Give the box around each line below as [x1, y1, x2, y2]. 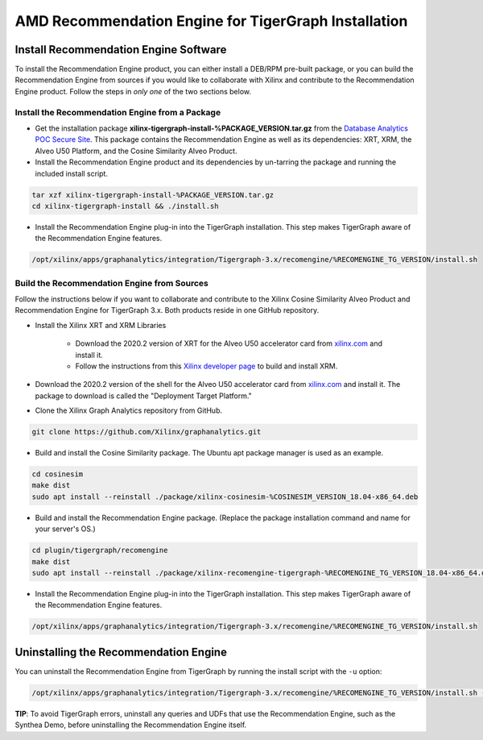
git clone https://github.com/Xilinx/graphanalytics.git [31, 427, 262, 437]
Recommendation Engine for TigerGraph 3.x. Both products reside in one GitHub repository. [14, 306, 320, 315]
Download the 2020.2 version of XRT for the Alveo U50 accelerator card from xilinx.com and [75, 339, 382, 348]
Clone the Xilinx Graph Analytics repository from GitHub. [35, 405, 223, 415]
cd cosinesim [31, 470, 84, 479]
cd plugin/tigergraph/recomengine [31, 546, 168, 555]
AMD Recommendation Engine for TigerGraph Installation [14, 12, 408, 30]
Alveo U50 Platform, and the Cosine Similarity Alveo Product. [35, 146, 237, 156]
